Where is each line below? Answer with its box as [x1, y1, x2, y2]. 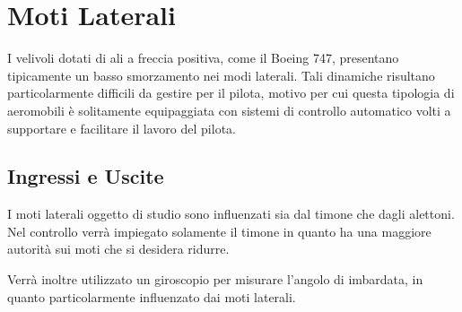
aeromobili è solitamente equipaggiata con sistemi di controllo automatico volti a [7, 100, 451, 119]
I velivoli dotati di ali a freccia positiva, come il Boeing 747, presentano [7, 48, 399, 67]
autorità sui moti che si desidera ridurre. [7, 239, 230, 258]
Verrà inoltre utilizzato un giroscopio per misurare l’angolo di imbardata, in [7, 270, 423, 289]
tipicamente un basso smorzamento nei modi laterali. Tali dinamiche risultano [7, 65, 435, 84]
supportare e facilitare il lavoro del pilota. [7, 118, 236, 137]
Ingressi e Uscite [7, 162, 164, 190]
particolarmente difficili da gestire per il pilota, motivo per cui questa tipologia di [7, 83, 455, 102]
